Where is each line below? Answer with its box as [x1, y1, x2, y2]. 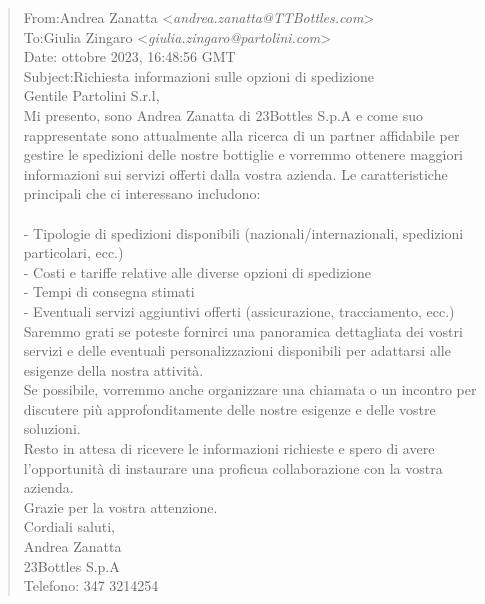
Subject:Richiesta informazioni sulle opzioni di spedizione [23, 65, 374, 86]
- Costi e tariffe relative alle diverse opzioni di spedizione [23, 261, 371, 282]
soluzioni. [23, 418, 81, 439]
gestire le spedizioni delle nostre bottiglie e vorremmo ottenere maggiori [23, 144, 463, 165]
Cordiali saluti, [23, 516, 115, 537]
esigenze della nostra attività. [23, 359, 204, 380]
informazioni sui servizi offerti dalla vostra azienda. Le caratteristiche [23, 163, 448, 184]
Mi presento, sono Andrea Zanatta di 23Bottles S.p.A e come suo [23, 104, 423, 125]
